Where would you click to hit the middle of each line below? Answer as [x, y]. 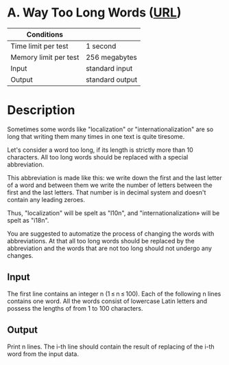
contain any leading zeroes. [46, 199]
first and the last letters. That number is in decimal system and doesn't [107, 192]
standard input [109, 68]
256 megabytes [111, 57]
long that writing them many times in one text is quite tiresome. [96, 136]
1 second [101, 46]
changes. [20, 255]
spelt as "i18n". [28, 220]
